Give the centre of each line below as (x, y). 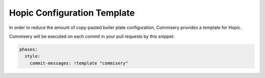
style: (33, 56)
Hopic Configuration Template (72, 13)
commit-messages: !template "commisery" (79, 63)
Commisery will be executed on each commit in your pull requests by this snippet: (92, 36)
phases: (28, 49)
